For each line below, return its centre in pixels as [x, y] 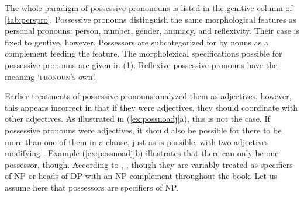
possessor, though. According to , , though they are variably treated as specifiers [149, 164]
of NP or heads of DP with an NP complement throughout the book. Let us [141, 176]
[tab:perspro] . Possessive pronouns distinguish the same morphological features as [151, 19]
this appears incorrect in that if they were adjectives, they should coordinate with [151, 107]
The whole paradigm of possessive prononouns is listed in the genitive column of [148, 8]
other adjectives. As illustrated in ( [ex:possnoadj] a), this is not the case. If [137, 119]
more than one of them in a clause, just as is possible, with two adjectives [137, 141]
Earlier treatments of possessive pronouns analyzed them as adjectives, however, [148, 96]
